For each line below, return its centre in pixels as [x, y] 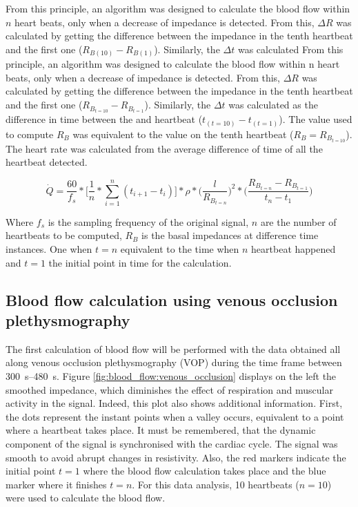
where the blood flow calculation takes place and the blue [205, 471]
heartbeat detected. [47, 162]
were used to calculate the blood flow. [86, 498]
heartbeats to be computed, [64, 235]
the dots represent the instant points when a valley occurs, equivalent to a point [175, 416]
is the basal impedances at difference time [230, 235]
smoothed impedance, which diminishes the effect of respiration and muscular [169, 389]
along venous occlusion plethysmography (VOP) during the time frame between [174, 362]
